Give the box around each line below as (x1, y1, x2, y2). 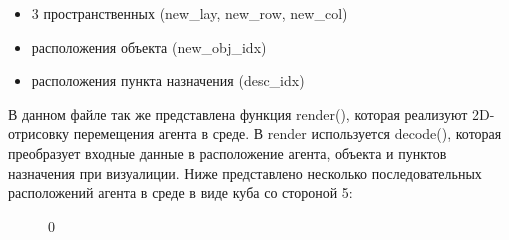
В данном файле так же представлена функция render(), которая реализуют (8, 103, 468, 124)
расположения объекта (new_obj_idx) (31, 36, 267, 57)
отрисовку (8, 123, 70, 144)
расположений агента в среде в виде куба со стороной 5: (8, 182, 353, 203)
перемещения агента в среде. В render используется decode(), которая (73, 123, 502, 144)
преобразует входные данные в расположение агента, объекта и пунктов (8, 142, 447, 163)
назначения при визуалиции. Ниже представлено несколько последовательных (8, 162, 482, 183)
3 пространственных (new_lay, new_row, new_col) (31, 3, 348, 23)
